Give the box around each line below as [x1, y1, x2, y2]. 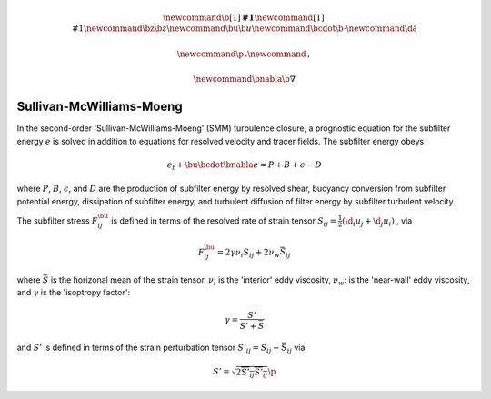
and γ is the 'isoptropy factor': [16, 287, 131, 298]
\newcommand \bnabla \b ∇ [193, 74, 296, 85]
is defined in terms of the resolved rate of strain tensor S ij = [110, 214, 337, 228]
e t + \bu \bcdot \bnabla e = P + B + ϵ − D [166, 159, 323, 172]
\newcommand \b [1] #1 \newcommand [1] [162, 12, 325, 23]
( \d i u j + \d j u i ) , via [342, 214, 413, 228]
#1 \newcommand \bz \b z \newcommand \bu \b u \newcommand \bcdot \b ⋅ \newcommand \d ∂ [71, 24, 417, 34]
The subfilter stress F [16, 214, 99, 226]
